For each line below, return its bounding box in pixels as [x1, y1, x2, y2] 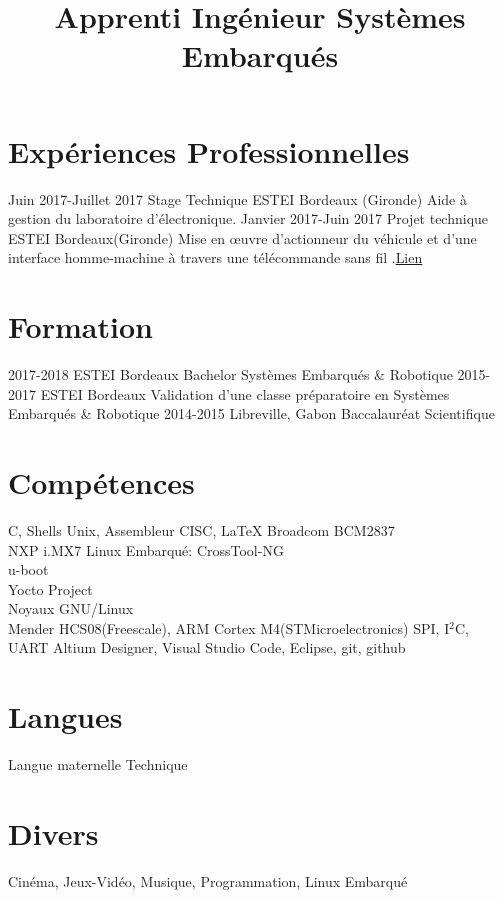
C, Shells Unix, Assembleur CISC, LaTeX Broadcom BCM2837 [8, 519, 395, 540]
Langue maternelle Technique [8, 754, 188, 775]
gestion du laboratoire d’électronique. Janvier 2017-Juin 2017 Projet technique [8, 208, 489, 229]
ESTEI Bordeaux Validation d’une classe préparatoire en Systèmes [40, 383, 450, 404]
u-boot [8, 559, 49, 580]
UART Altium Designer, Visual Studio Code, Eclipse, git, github [8, 637, 406, 658]
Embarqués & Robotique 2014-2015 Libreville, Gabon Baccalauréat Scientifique [8, 403, 495, 424]
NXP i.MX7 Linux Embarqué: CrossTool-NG [8, 539, 284, 560]
